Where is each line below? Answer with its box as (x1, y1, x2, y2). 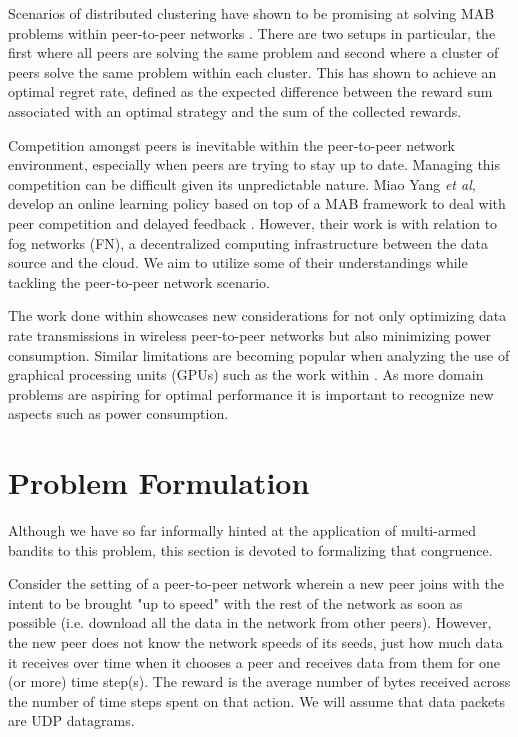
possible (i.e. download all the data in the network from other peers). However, (8, 612, 492, 633)
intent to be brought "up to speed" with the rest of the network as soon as (8, 592, 463, 613)
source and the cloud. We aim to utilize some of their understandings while (8, 252, 468, 273)
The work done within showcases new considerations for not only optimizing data (8, 305, 507, 326)
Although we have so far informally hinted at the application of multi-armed (8, 520, 477, 540)
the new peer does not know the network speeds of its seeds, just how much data (8, 631, 503, 652)
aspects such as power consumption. (8, 403, 229, 424)
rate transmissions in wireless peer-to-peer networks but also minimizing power (8, 324, 492, 345)
